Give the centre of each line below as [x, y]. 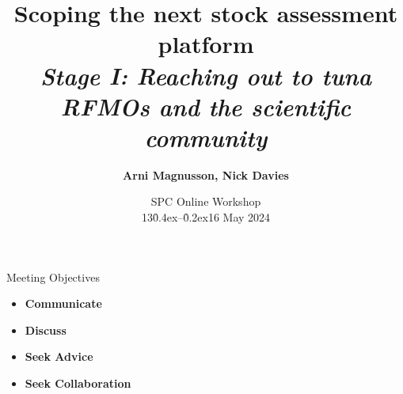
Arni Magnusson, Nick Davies [206, 174]
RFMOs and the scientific [206, 106]
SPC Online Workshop [206, 201]
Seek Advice [59, 356]
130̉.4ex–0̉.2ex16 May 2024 [206, 217]
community [206, 137]
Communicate [63, 303]
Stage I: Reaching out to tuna [206, 75]
